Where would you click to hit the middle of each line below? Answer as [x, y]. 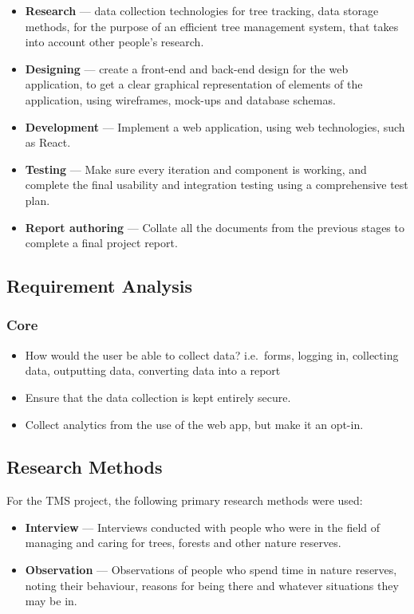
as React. [48, 142]
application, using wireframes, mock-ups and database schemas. [180, 99]
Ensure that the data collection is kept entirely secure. [158, 397]
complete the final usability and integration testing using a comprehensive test [217, 185]
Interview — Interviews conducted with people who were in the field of [203, 527]
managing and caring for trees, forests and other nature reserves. [183, 543]
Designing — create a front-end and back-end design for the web [187, 68]
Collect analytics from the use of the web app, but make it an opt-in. [194, 424]
